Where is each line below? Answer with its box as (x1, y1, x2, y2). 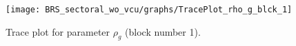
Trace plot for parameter (6, 24, 110, 38)
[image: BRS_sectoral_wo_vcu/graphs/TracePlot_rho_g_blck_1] (6, 5, 293, 14)
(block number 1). (125, 24, 201, 38)
